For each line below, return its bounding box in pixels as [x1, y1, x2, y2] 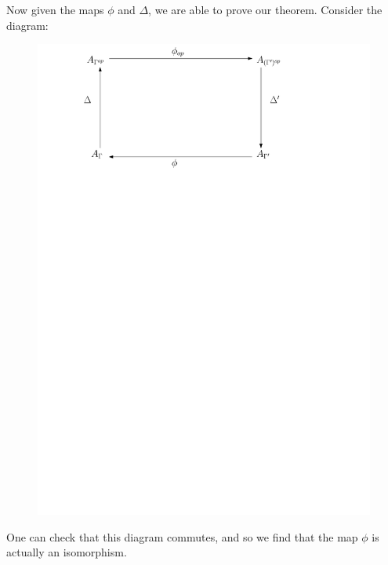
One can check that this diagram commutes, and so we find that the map [6, 528, 358, 545]
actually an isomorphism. [6, 544, 127, 560]
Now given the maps [6, 2, 104, 17]
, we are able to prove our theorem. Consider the [148, 2, 383, 17]
